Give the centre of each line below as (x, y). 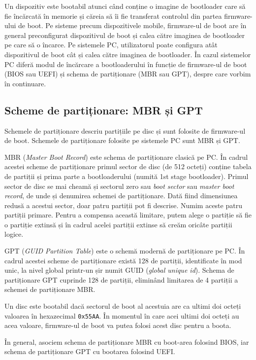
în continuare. (25, 83)
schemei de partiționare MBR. (50, 289)
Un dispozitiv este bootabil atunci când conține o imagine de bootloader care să (125, 6)
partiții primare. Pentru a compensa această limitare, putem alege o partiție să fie (128, 215)
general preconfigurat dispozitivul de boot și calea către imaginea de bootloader (125, 35)
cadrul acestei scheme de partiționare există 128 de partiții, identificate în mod (123, 260)
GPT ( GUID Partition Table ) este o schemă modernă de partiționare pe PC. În (125, 251)
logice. (14, 234)
